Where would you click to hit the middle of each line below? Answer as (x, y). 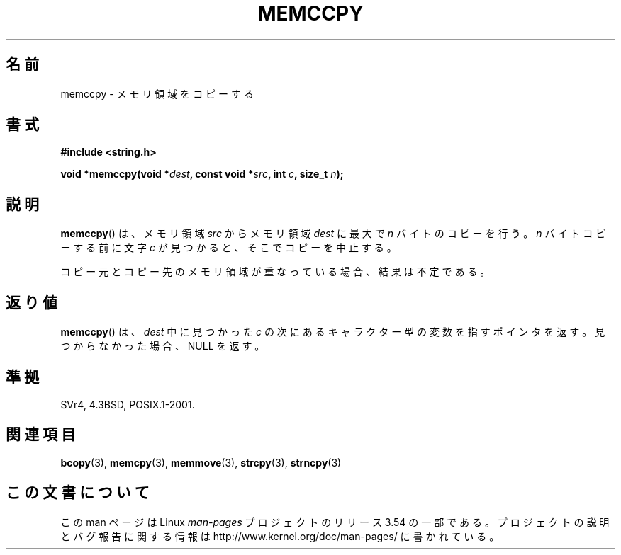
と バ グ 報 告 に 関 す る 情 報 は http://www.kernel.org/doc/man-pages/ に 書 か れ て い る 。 (280, 536)
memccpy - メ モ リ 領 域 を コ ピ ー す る (157, 93)
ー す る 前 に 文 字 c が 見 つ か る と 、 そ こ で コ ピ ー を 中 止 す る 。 (229, 248)
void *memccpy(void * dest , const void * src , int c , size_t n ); (202, 174)
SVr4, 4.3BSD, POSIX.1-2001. (128, 404)
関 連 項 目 (41, 435)
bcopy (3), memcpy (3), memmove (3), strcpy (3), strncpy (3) (201, 462)
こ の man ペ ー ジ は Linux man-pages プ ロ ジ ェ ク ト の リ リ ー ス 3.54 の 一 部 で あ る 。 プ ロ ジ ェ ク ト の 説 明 (335, 522)
